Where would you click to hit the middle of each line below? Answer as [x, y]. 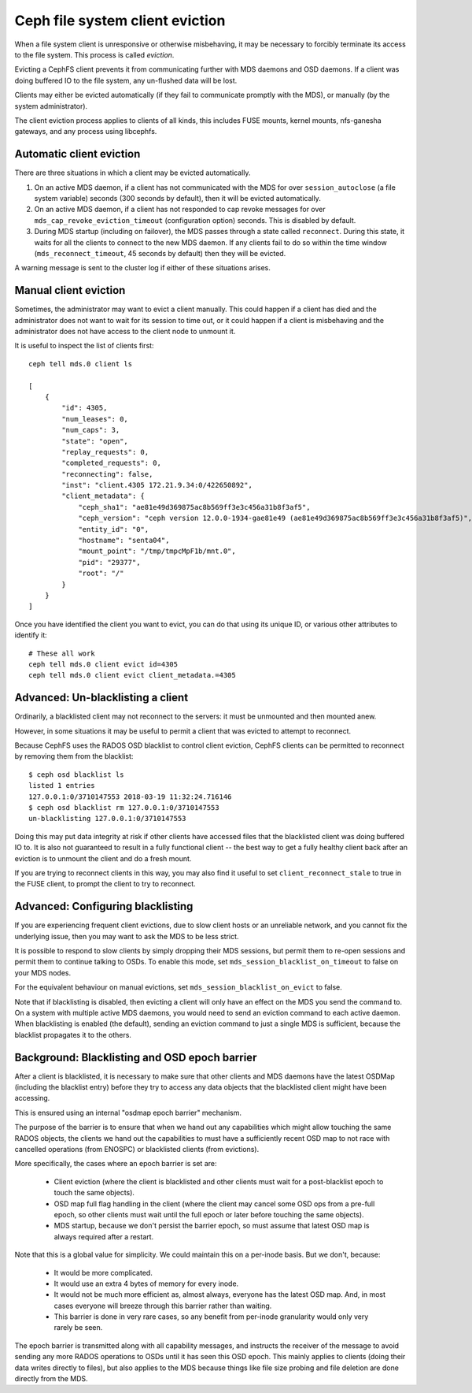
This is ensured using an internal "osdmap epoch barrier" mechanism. [128, 1113]
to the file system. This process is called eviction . [94, 54]
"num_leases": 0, [95, 419]
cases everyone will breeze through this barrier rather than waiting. [163, 1306]
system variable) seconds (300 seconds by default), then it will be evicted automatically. [178, 198]
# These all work [62, 653]
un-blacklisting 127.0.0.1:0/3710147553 [107, 819]
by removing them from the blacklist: [74, 756]
